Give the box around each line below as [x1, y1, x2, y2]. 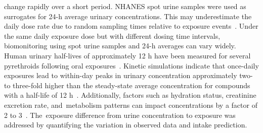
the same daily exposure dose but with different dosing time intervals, [4, 30, 221, 41]
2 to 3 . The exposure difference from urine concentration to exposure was [4, 109, 236, 120]
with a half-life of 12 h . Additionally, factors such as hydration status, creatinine [4, 90, 256, 100]
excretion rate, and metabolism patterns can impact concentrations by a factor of [4, 99, 257, 110]
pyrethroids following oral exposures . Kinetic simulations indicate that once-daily [4, 60, 259, 71]
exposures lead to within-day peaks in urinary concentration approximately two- [4, 70, 253, 81]
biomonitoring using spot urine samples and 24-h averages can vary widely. [4, 40, 236, 51]
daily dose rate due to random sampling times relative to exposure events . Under [4, 21, 258, 31]
